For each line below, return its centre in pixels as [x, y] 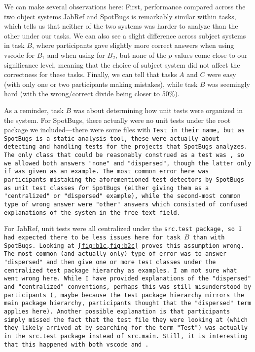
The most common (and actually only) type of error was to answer [115, 254]
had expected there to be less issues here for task [92, 237]
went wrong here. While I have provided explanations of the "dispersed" [128, 279]
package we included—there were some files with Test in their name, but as [125, 130]
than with [209, 237]
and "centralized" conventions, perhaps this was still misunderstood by [128, 287]
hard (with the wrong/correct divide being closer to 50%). [92, 94]
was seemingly [229, 84]
